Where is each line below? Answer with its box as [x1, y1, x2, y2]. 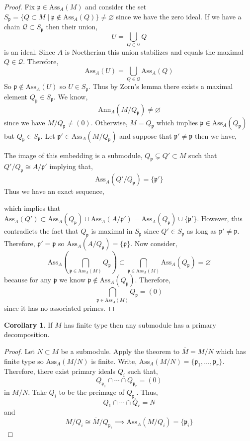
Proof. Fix [4, 1, 35, 11]
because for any [4, 274, 52, 284]
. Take [28, 386, 47, 397]
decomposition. [4, 329, 50, 340]
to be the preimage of [59, 386, 124, 397]
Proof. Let [4, 346, 35, 356]
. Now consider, [130, 238, 177, 249]
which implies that [4, 202, 61, 213]
